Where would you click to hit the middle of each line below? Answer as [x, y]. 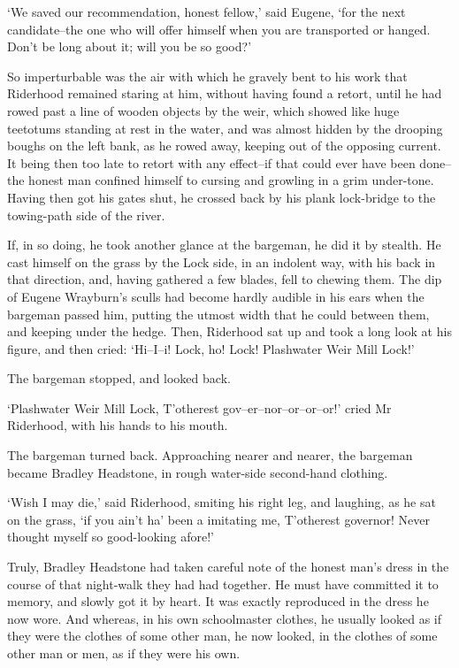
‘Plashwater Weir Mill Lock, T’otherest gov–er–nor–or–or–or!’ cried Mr [199, 407]
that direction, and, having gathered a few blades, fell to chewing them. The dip [225, 279]
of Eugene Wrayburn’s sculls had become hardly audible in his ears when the [216, 296]
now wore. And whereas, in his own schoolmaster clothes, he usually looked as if [225, 618]
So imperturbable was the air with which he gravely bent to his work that [207, 76]
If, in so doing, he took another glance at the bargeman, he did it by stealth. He [224, 245]
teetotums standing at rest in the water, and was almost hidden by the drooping [225, 128]
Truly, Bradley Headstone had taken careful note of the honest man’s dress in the [228, 567]
